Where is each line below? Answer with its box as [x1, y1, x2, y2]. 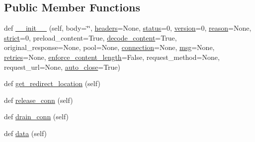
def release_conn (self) [4, 95, 73, 105]
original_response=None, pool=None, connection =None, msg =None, [4, 42, 215, 52]
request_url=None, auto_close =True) [4, 61, 121, 72]
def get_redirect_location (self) [4, 78, 100, 89]
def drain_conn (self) [4, 111, 69, 122]
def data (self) [4, 128, 47, 138]
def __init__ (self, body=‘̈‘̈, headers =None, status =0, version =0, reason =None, [4, 23, 252, 33]
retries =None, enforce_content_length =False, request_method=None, [4, 51, 220, 62]
